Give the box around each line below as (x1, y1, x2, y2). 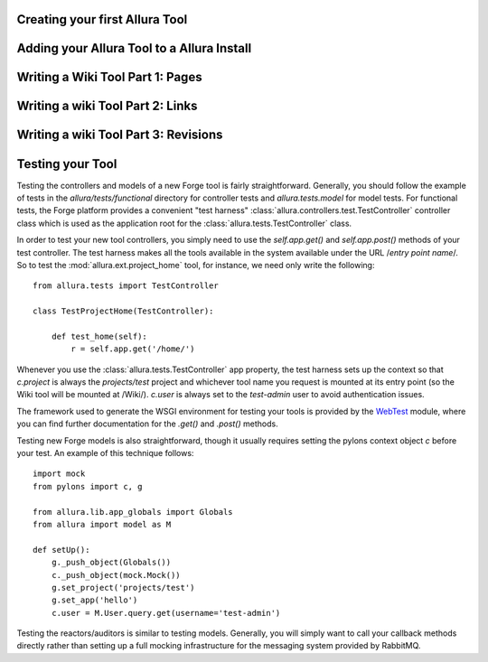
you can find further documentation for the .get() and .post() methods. (16, 418, 279, 429)
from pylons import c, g (33, 481, 143, 491)
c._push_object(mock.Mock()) (51, 570, 181, 580)
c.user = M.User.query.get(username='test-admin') (51, 608, 281, 618)
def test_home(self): (51, 331, 148, 341)
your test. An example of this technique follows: (16, 448, 194, 459)
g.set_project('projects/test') (51, 583, 195, 592)
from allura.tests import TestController (33, 281, 219, 291)
